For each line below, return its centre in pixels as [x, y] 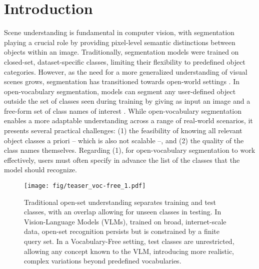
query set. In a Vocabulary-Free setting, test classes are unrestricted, [129, 241]
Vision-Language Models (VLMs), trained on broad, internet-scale [125, 221]
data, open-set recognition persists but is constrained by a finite [122, 231]
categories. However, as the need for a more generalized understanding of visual [126, 71]
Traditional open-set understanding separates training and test [120, 202]
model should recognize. [40, 170]
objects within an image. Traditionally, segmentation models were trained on [121, 52]
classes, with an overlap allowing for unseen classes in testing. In [123, 212]
